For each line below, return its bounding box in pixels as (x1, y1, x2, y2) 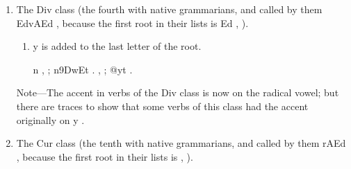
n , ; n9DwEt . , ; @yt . (33, 62, 133, 76)
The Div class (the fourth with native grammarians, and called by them (16, 2, 323, 16)
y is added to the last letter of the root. (33, 39, 202, 53)
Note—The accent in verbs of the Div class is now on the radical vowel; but (16, 85, 339, 100)
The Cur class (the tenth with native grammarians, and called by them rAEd (16, 136, 346, 150)
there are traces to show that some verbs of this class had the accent (16, 98, 309, 113)
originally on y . (16, 112, 85, 127)
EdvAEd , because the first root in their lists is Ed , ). (16, 15, 249, 30)
